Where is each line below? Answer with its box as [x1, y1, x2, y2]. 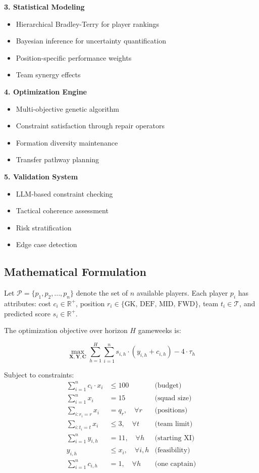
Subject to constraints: [4, 369, 74, 380]
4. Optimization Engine [4, 86, 87, 97]
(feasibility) [154, 447, 190, 454]
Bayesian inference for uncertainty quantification [16, 35, 166, 46]
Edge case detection [16, 239, 77, 250]
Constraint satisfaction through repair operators [16, 120, 165, 131]
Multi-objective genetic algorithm [16, 103, 120, 114]
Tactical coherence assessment [16, 205, 109, 216]
